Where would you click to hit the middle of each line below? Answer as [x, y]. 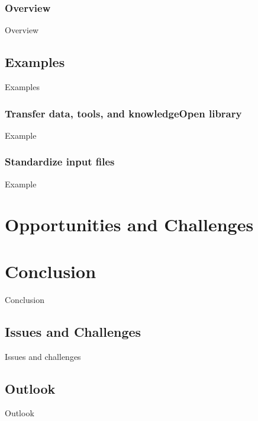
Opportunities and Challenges [129, 224]
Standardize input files [60, 162]
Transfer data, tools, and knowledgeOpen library [123, 113]
